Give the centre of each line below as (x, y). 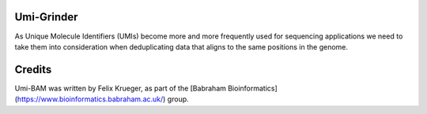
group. (178, 99)
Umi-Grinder (46, 17)
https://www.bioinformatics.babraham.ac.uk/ (90, 99)
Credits (33, 70)
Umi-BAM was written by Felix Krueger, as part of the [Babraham (121, 88)
